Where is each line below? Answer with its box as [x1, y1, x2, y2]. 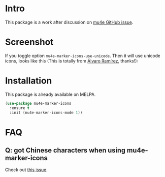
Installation [5, 75, 52, 87]
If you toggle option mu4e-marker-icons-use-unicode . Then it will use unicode [5, 53, 161, 59]
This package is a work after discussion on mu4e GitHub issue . [5, 19, 133, 25]
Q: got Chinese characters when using [5, 146, 126, 155]
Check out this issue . [5, 167, 48, 173]
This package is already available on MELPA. [5, 91, 96, 97]
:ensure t [9, 105, 30, 111]
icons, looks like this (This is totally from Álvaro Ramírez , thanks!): [5, 58, 138, 64]
